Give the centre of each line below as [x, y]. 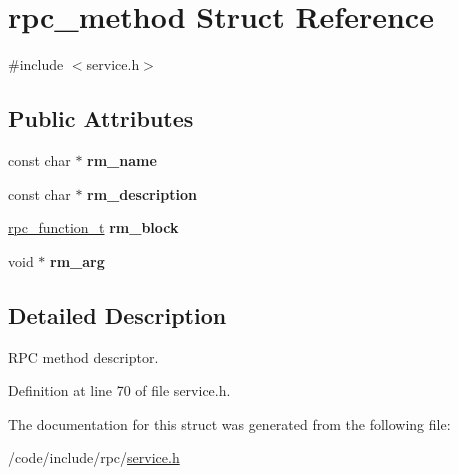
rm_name [122, 159]
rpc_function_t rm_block [93, 227]
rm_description [142, 193]
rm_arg [77, 260]
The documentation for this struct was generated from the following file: [229, 423]
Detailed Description [117, 314]
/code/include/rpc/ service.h [94, 457]
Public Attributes [101, 118]
